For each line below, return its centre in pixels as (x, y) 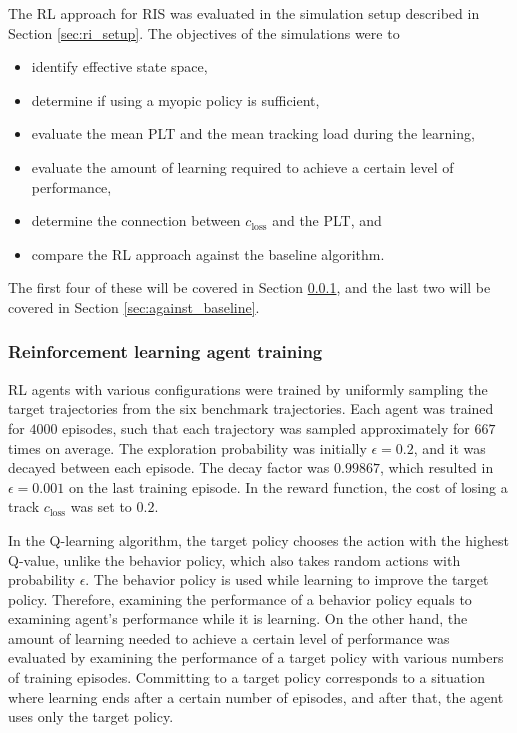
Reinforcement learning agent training (165, 351)
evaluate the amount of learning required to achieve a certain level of (242, 166)
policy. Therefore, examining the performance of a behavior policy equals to (240, 598)
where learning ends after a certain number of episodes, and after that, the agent (256, 696)
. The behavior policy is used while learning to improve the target (287, 579)
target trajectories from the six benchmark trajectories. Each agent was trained (251, 408)
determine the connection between (136, 220)
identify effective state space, (119, 66)
